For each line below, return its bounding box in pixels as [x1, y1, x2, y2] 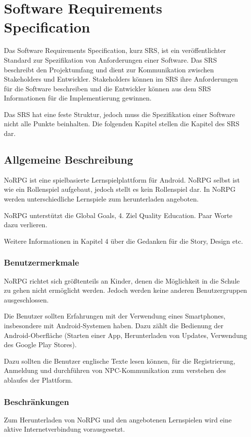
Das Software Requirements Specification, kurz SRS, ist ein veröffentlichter [4, 45, 226, 55]
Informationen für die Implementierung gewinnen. [4, 93, 152, 103]
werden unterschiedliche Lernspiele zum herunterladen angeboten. [4, 194, 199, 204]
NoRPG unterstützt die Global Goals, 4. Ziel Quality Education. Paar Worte [4, 210, 233, 220]
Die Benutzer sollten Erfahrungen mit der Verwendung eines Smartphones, [4, 311, 226, 321]
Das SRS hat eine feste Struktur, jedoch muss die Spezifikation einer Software [4, 109, 235, 119]
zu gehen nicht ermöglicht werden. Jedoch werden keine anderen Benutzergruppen [4, 285, 247, 295]
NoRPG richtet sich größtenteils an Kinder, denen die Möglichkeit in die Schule [4, 275, 240, 286]
